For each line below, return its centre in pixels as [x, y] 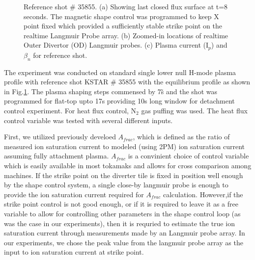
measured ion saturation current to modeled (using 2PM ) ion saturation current [125, 146]
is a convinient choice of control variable [188, 156]
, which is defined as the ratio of [181, 137]
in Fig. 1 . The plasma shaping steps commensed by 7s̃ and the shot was [111, 91]
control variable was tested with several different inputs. [88, 120]
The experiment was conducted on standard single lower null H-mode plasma [120, 72]
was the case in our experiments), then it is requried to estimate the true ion [119, 223]
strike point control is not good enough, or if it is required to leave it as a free [121, 204]
